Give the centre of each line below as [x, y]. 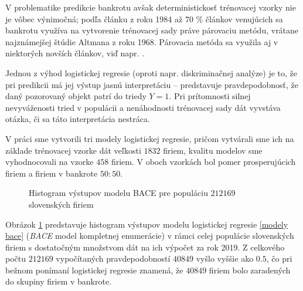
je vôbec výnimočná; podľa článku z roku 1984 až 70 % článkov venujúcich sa [144, 18]
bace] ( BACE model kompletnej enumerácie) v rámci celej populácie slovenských [150, 236]
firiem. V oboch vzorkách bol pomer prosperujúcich [203, 162]
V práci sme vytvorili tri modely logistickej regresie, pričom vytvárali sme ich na [150, 138]
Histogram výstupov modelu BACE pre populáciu [118, 193]
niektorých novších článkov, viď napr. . [75, 53]
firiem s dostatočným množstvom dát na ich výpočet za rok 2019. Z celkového [145, 247]
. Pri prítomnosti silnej [210, 96]
